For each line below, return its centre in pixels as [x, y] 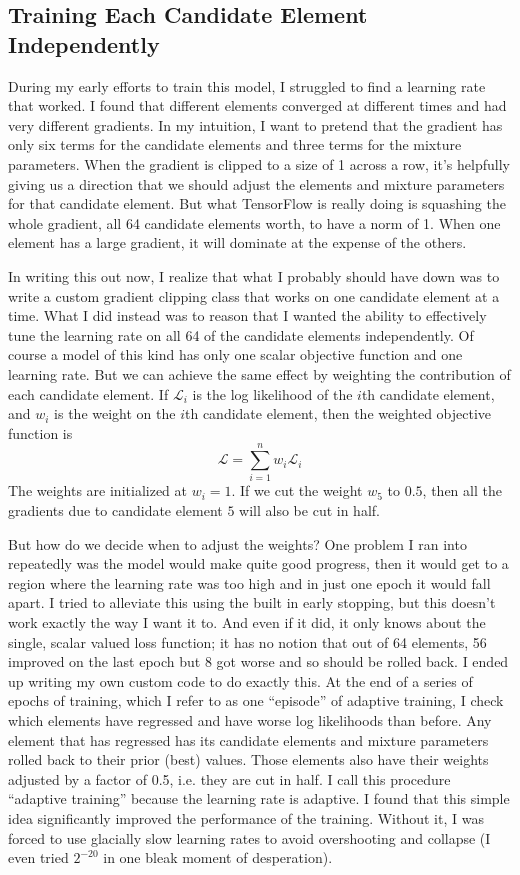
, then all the [462, 490]
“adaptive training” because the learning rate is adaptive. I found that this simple [259, 798]
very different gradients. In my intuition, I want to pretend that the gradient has [255, 124]
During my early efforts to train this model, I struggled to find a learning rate [247, 85]
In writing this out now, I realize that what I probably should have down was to [254, 275]
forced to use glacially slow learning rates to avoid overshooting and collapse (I [249, 837]
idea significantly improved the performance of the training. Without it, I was [246, 817]
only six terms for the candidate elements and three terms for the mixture [235, 144]
